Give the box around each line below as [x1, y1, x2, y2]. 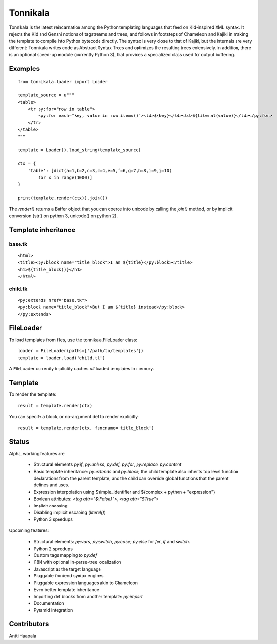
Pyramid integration [33, 607, 73, 613]
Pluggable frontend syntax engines [33, 573, 104, 579]
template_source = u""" [18, 92, 75, 98]
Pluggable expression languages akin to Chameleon [33, 580, 138, 586]
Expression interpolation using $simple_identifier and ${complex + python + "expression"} [33, 489, 215, 495]
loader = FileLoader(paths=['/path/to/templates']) [18, 348, 144, 354]
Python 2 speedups [33, 546, 73, 552]
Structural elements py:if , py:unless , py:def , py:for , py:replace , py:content [33, 461, 182, 467]
